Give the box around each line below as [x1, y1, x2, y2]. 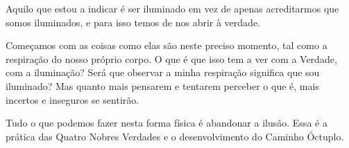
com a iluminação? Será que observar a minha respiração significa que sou [6, 65, 320, 80]
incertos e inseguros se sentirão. [6, 92, 139, 107]
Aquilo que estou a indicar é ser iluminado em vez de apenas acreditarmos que [6, 1, 339, 15]
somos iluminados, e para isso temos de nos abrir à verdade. [6, 15, 260, 29]
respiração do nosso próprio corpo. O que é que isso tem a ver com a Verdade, [6, 51, 337, 66]
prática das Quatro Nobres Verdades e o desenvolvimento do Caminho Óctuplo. [6, 129, 344, 143]
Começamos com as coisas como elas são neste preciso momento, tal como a [6, 38, 327, 53]
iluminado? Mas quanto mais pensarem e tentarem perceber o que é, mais [6, 78, 319, 93]
